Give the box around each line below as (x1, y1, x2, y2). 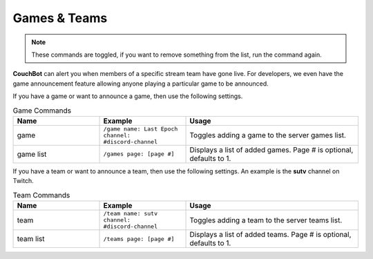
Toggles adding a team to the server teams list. (189, 215, 343, 224)
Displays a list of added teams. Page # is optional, (189, 230, 352, 240)
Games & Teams (12, 10, 108, 26)
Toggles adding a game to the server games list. (189, 131, 347, 140)
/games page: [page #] (103, 151, 175, 158)
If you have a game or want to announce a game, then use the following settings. (12, 92, 243, 100)
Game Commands (12, 106, 72, 115)
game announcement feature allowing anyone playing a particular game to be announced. (12, 79, 269, 88)
